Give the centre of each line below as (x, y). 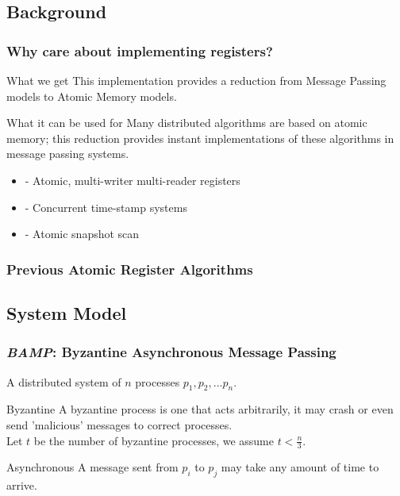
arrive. (22, 485)
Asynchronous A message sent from (92, 467)
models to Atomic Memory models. (92, 96)
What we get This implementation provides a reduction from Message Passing (196, 80)
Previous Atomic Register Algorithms (130, 269)
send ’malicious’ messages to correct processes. (119, 424)
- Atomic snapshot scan (82, 234)
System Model (67, 312)
